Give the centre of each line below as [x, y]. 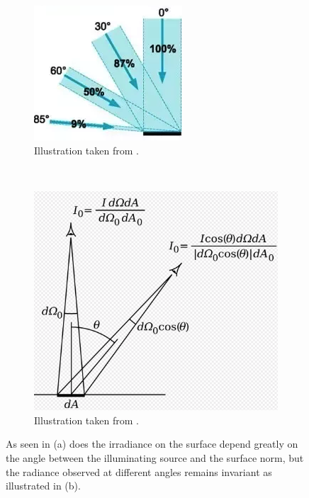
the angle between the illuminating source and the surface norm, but [155, 457]
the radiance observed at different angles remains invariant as [139, 471]
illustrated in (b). [43, 486]
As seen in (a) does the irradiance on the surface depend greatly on [152, 444]
